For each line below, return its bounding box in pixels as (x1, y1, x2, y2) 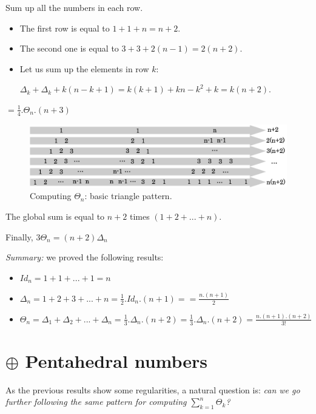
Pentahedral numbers (25, 348, 208, 373)
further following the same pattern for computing (5, 395, 187, 408)
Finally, (5, 230, 33, 243)
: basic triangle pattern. (84, 189, 172, 202)
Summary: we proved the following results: (5, 251, 164, 263)
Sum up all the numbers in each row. (5, 1, 143, 13)
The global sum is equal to (5, 210, 105, 223)
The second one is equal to (19, 42, 119, 55)
